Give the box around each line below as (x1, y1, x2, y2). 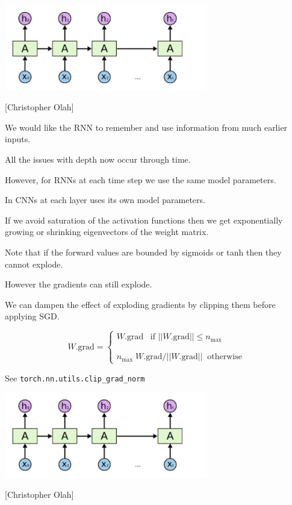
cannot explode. (5, 257, 63, 270)
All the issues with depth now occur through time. (5, 152, 191, 165)
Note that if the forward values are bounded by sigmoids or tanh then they (5, 245, 282, 258)
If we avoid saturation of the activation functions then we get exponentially (5, 213, 283, 226)
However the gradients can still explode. (5, 278, 152, 290)
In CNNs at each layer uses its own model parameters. (5, 193, 205, 206)
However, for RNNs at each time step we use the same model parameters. (5, 173, 276, 186)
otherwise (207, 353, 242, 362)
